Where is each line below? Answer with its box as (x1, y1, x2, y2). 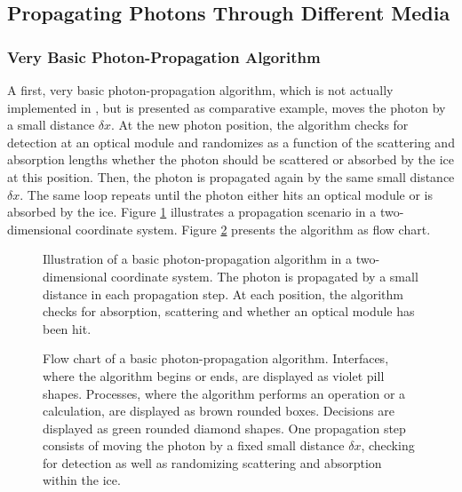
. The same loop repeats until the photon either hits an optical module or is (20, 185, 433, 203)
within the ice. (43, 471, 121, 489)
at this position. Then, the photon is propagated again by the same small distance (7, 167, 455, 186)
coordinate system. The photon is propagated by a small (111, 266, 418, 285)
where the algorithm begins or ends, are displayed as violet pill (43, 366, 385, 385)
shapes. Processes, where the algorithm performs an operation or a (43, 384, 406, 402)
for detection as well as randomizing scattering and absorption (43, 453, 382, 472)
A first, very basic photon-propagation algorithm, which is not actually (7, 81, 394, 99)
